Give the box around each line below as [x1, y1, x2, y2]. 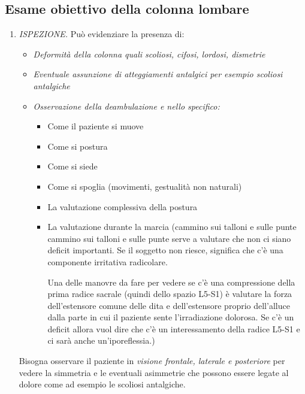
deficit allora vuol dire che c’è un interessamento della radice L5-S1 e [47, 322, 300, 335]
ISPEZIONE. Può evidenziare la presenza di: [19, 28, 185, 40]
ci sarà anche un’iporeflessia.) [47, 334, 155, 347]
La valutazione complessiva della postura [47, 200, 198, 213]
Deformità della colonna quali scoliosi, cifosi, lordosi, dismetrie [33, 47, 265, 60]
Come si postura [47, 140, 108, 152]
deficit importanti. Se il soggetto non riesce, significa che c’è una [47, 244, 283, 256]
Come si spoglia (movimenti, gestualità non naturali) [47, 180, 242, 192]
